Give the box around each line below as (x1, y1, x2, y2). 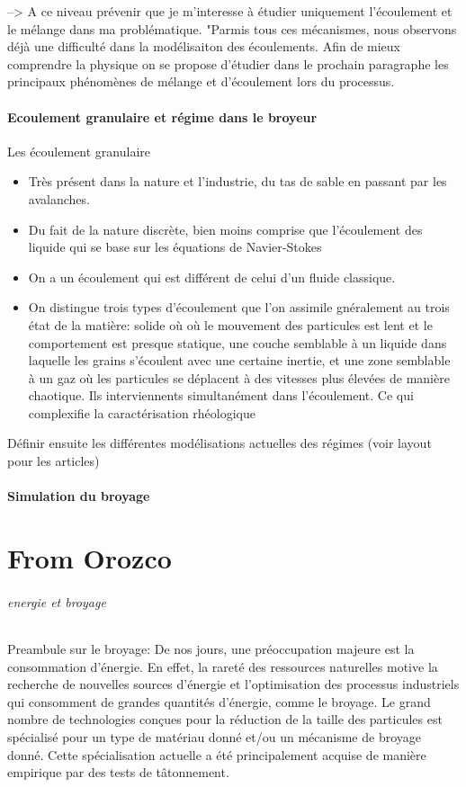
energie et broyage (7, 592, 106, 611)
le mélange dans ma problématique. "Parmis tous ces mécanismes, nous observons (7, 19, 457, 38)
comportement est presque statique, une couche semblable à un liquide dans (28, 333, 447, 352)
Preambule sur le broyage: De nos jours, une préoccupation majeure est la (7, 639, 415, 658)
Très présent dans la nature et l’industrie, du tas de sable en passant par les (28, 172, 447, 191)
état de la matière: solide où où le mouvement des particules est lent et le (28, 315, 433, 334)
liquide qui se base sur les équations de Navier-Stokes (28, 237, 322, 256)
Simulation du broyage (7, 487, 150, 505)
